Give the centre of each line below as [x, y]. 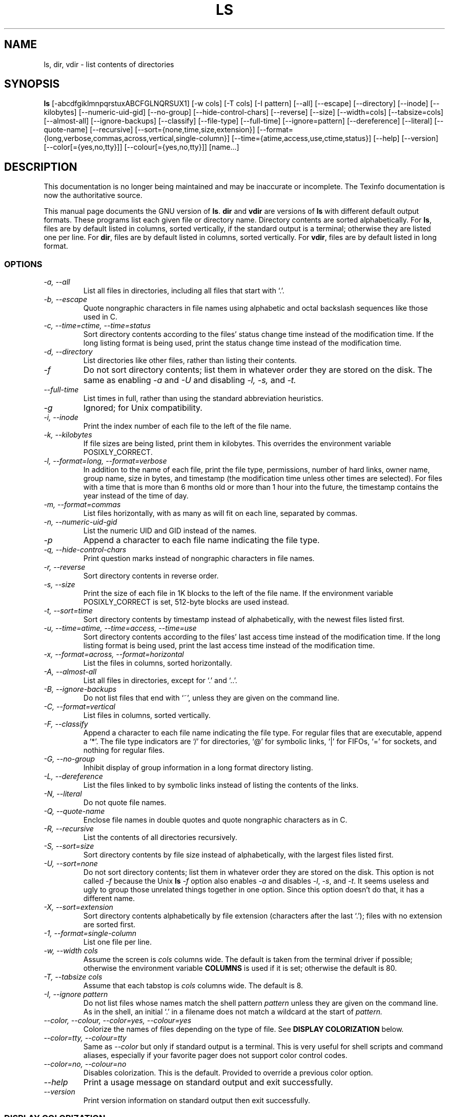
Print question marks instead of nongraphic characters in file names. [199, 558]
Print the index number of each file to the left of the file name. [187, 426]
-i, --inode [61, 417]
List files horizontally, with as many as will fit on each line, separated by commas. [220, 513]
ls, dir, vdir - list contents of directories [109, 64]
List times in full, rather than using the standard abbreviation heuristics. [203, 398]
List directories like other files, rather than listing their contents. [190, 361]
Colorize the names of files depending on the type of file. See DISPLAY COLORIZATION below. [243, 1029]
